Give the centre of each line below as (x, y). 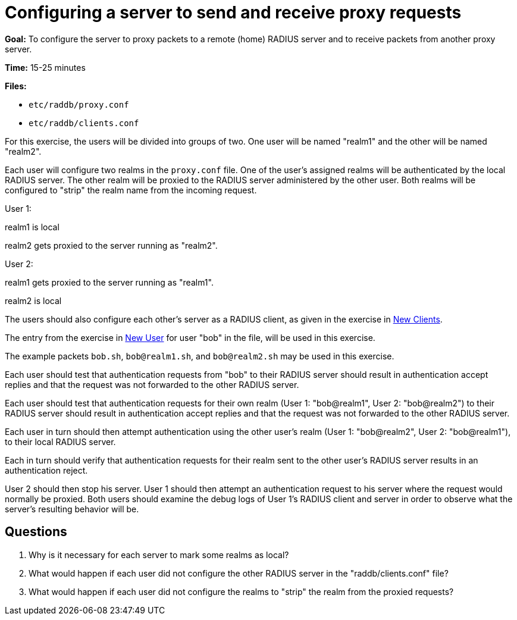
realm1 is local (32, 227)
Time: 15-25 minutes (45, 67)
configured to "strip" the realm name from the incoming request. (131, 190)
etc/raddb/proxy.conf (79, 104)
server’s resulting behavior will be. (72, 509)
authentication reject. (46, 470)
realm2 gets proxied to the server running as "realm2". (111, 245)
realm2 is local (33, 300)
